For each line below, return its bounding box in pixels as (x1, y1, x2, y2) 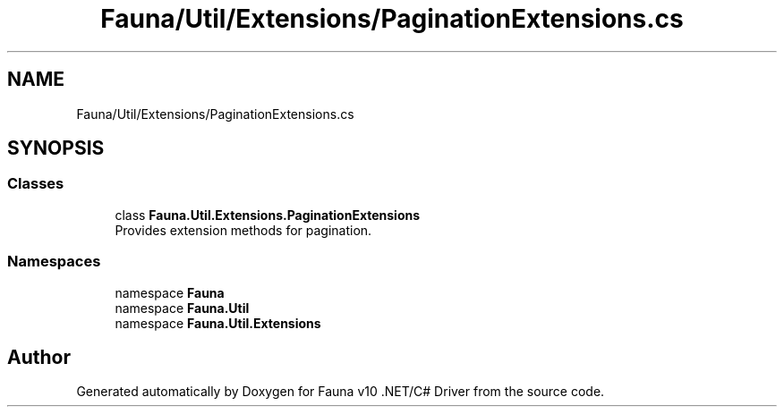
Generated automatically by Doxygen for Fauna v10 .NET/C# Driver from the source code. (76, 384, 605, 400)
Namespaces (7, 252, 101, 271)
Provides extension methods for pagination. (115, 222, 372, 238)
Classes (7, 174, 64, 193)
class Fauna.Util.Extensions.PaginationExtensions (115, 207, 421, 223)
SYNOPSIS (7, 137, 105, 160)
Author (7, 345, 71, 368)
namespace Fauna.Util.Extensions (115, 315, 321, 331)
